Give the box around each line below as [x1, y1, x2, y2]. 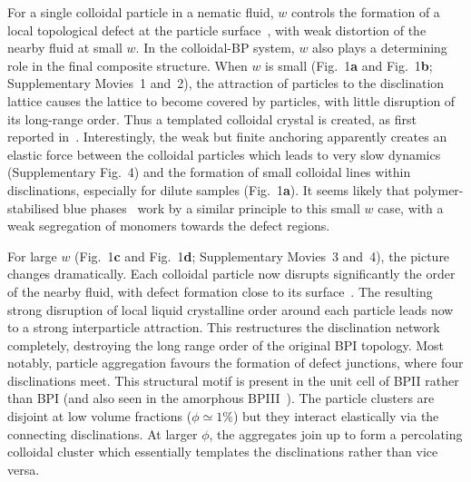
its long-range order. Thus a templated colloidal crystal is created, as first [7, 109, 417, 128]
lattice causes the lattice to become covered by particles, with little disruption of [7, 91, 456, 110]
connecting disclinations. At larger [7, 424, 198, 443]
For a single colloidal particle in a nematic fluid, [7, 3, 274, 21]
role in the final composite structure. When [7, 55, 248, 74]
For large [7, 246, 57, 265]
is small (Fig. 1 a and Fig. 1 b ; [265, 55, 433, 74]
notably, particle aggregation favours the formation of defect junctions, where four [7, 353, 464, 372]
